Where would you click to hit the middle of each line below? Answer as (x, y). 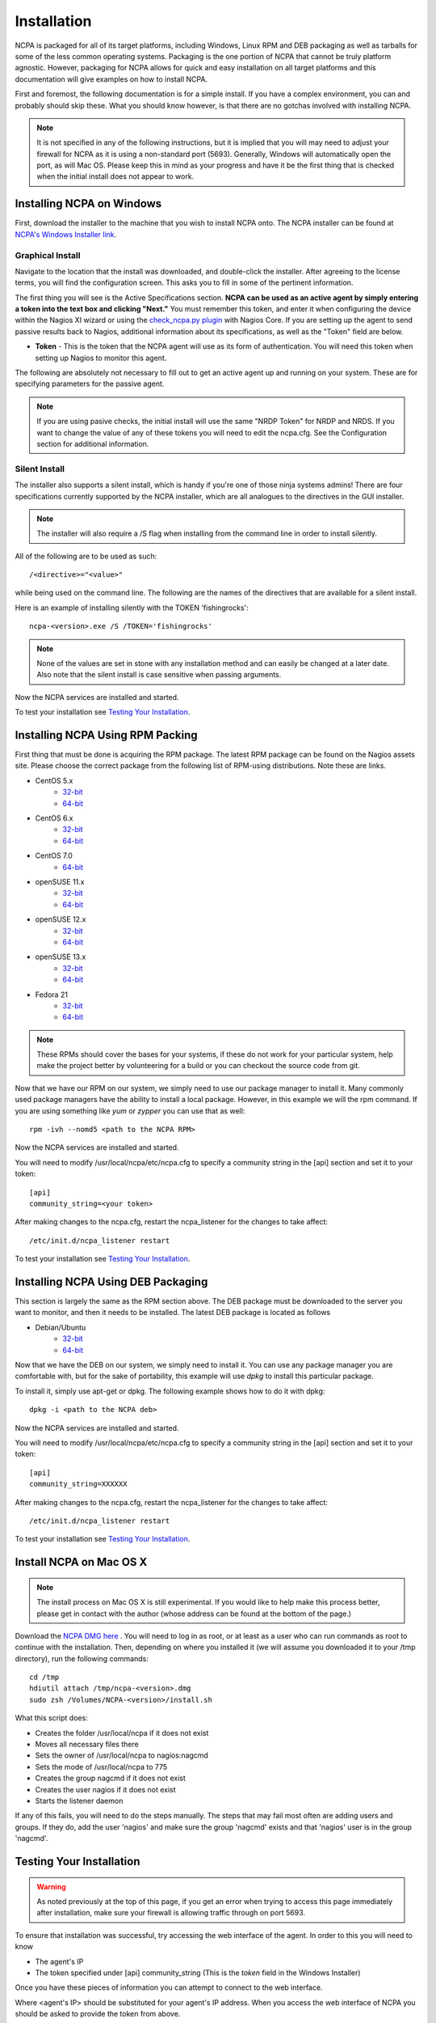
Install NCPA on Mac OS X (81, 1562)
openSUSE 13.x (61, 957)
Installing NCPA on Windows (88, 204)
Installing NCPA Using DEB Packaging (111, 1281)
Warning (51, 1886)
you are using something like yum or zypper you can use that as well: (130, 1111)
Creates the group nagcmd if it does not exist (110, 1778)
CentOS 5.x (54, 780)
